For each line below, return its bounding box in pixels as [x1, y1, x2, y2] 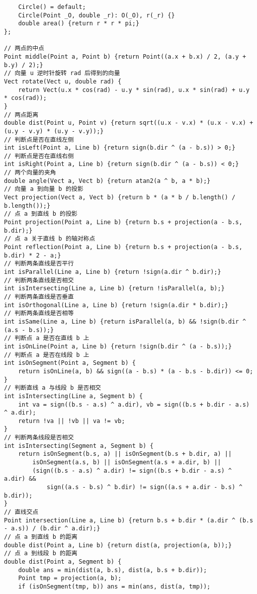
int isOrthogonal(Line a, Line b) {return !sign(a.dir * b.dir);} [4, 301, 229, 309]
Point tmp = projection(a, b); [18, 575, 122, 582]
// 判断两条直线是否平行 [4, 260, 74, 267]
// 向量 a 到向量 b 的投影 [4, 185, 84, 193]
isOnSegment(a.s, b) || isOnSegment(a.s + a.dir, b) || [32, 459, 221, 466]
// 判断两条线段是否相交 [4, 434, 74, 441]
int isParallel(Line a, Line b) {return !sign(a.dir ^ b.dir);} [4, 268, 221, 275]
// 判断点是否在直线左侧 [4, 136, 74, 143]
